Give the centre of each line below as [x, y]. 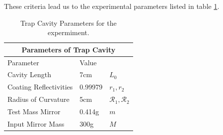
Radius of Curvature [38, 99]
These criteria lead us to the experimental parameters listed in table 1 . [112, 6]
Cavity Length [30, 74]
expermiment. [69, 32]
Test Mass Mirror [34, 111]
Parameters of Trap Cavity [69, 49]
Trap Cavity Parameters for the [69, 22]
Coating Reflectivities [40, 87]
